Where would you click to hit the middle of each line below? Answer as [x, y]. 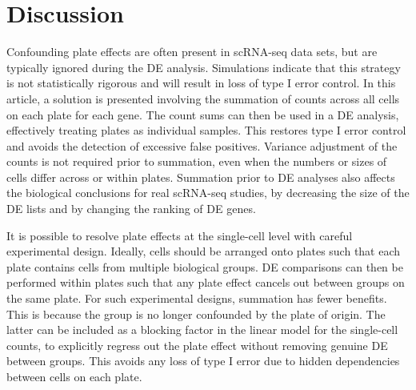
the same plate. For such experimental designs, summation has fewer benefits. [197, 298]
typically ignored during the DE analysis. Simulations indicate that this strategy [204, 67]
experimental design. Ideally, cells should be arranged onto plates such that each [204, 251]
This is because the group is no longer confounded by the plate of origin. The [196, 314]
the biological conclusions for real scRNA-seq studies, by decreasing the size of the [208, 193]
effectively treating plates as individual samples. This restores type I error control [206, 130]
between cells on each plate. [74, 376]
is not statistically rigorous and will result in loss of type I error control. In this [201, 83]
